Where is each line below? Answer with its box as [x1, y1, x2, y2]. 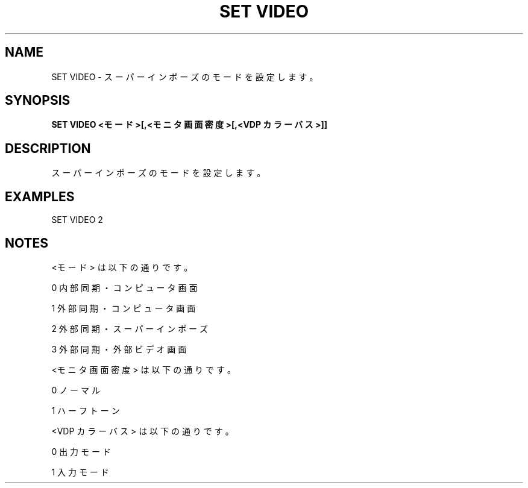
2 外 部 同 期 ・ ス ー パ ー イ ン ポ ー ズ [51, 323, 209, 334]
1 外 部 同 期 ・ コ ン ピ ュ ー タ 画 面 [51, 302, 196, 313]
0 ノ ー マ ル [51, 384, 100, 395]
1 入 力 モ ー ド [51, 466, 109, 477]
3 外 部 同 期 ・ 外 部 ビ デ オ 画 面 [51, 343, 187, 354]
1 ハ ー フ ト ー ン [51, 405, 120, 416]
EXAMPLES [5, 189, 75, 204]
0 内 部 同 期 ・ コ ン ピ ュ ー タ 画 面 [51, 282, 198, 293]
